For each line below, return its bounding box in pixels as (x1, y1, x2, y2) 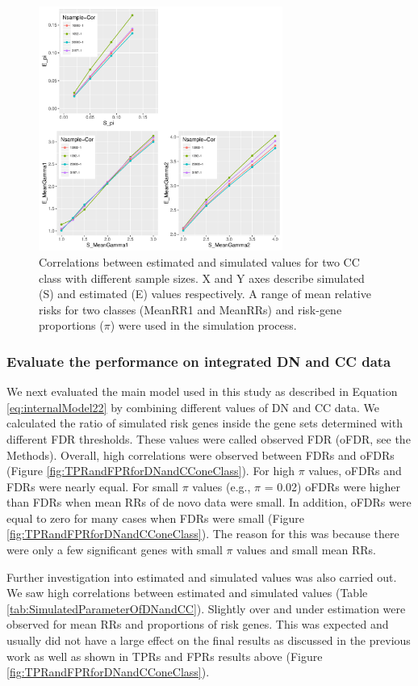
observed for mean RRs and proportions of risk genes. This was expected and (6, 616, 389, 633)
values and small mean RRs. (236, 541, 376, 558)
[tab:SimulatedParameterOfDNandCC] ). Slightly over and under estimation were (6, 600, 406, 617)
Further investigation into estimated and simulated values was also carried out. (6, 568, 397, 585)
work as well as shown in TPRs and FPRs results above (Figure (6, 647, 323, 664)
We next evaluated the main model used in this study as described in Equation (6, 383, 398, 400)
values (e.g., (192, 478, 251, 495)
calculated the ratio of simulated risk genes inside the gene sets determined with (6, 415, 403, 431)
